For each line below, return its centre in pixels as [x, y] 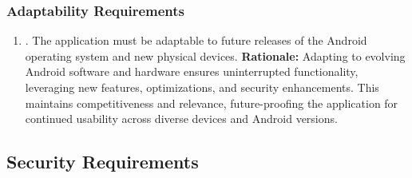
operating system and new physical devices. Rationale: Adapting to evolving [215, 55]
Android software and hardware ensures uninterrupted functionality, [192, 71]
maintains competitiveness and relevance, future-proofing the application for [212, 103]
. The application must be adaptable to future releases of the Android [196, 40]
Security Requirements [103, 162]
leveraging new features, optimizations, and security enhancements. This [202, 87]
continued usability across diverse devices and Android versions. [181, 119]
